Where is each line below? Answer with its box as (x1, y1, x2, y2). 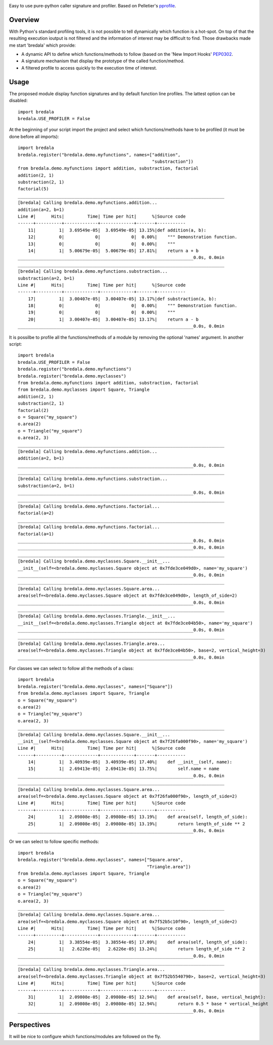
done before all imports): (9, 133, 59, 139)
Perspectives (9, 1020, 51, 1029)
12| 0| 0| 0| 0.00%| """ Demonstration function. (27, 234, 238, 240)
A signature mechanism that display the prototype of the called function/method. (21, 58, 185, 64)
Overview (9, 15, 40, 24)
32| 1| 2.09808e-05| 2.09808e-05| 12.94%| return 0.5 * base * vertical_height (27, 1001, 269, 1007)
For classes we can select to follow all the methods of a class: (9, 665, 134, 671)
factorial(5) (18, 186, 49, 192)
